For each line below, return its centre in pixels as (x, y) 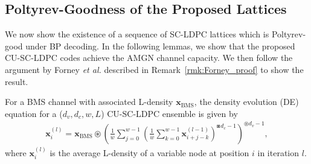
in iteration (278, 152)
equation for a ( (34, 113)
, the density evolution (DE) (246, 102)
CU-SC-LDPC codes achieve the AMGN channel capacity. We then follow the (149, 58)
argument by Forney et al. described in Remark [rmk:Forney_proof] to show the (154, 69)
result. (17, 81)
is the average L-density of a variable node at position (149, 152)
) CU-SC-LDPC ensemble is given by (169, 113)
